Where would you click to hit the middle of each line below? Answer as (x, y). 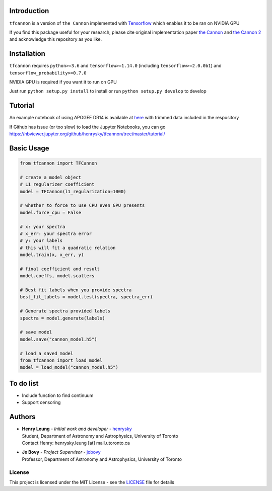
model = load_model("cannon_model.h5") (69, 367)
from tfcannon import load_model (61, 360)
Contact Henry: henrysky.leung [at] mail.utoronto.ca (76, 443)
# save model (36, 332)
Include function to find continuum (58, 395)
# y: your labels (41, 241)
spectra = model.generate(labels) (62, 318)
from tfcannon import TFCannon (59, 163)
